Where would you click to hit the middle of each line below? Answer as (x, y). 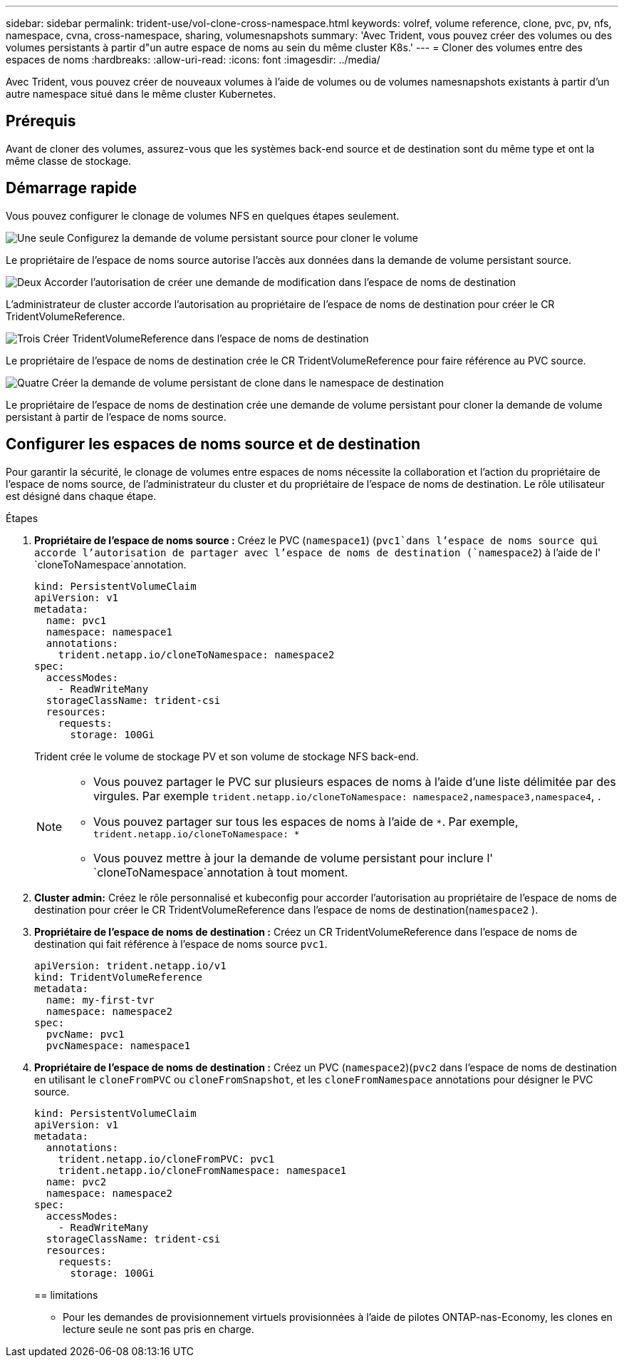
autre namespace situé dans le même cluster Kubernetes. (141, 94)
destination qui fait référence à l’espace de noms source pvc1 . (181, 944)
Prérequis (41, 121)
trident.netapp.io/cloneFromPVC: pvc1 (166, 1159)
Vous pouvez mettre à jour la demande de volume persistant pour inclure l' (293, 858)
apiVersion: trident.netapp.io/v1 (130, 965)
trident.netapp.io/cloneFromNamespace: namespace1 (202, 1170)
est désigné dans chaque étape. (81, 496)
